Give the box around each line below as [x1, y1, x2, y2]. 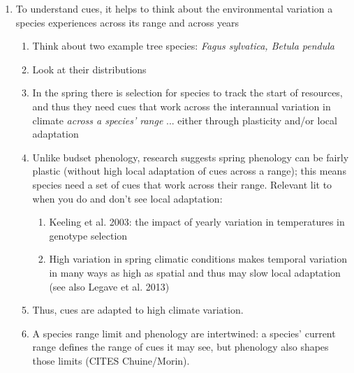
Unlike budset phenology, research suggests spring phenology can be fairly [32, 149, 349, 164]
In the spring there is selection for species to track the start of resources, [32, 85, 343, 100]
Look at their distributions [32, 61, 147, 76]
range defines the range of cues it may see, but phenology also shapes [32, 339, 329, 354]
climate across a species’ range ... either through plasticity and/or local [32, 112, 337, 127]
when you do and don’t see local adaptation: [32, 191, 223, 205]
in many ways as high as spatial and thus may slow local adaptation [49, 265, 341, 279]
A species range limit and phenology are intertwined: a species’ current [32, 326, 336, 340]
